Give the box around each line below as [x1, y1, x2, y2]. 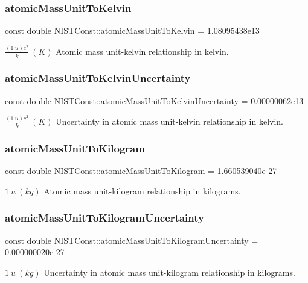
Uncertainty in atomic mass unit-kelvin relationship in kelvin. [56, 115, 284, 128]
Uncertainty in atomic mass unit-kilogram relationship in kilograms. [43, 266, 295, 278]
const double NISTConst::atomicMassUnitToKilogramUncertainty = [5, 234, 258, 246]
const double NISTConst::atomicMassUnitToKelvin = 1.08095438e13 [5, 24, 260, 37]
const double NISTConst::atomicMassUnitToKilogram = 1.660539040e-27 [5, 164, 277, 177]
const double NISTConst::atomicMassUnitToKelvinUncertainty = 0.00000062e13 [5, 94, 304, 107]
